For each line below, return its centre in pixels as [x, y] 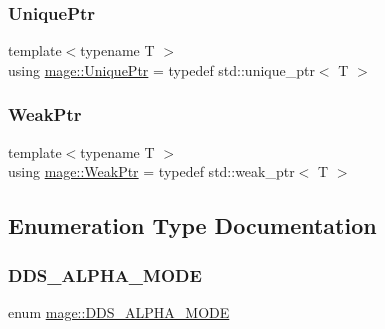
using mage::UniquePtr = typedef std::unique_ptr [161, 69]
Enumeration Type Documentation [192, 225]
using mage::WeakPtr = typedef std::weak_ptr [151, 171]
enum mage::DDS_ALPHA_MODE [119, 311]
